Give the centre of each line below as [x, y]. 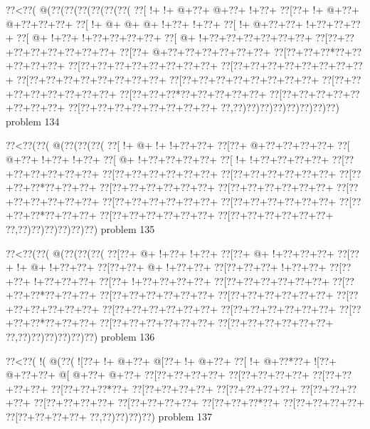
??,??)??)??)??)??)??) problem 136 [80, 337]
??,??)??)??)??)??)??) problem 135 [80, 228]
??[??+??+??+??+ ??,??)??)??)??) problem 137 [109, 417]
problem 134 [33, 121]
